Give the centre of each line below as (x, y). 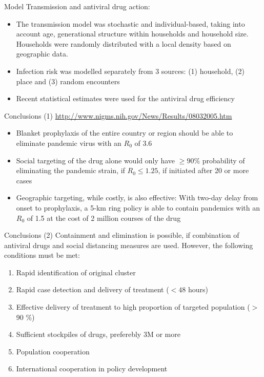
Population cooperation (53, 351)
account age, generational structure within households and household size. (132, 34)
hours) (198, 289)
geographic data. (42, 54)
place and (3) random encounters (68, 81)
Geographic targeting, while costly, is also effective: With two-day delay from (137, 197)
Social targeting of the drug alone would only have (96, 160)
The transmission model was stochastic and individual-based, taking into (130, 23)
